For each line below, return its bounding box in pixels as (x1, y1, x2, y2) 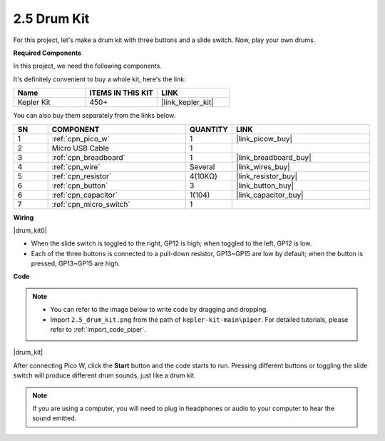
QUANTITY (189, 124, 228, 134)
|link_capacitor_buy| (235, 190, 304, 200)
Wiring (13, 213, 34, 221)
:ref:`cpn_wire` (51, 161, 101, 171)
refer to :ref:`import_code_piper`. (50, 325, 146, 334)
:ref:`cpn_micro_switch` (51, 199, 131, 209)
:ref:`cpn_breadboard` (51, 152, 126, 162)
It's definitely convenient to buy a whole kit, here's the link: (13, 75, 186, 83)
